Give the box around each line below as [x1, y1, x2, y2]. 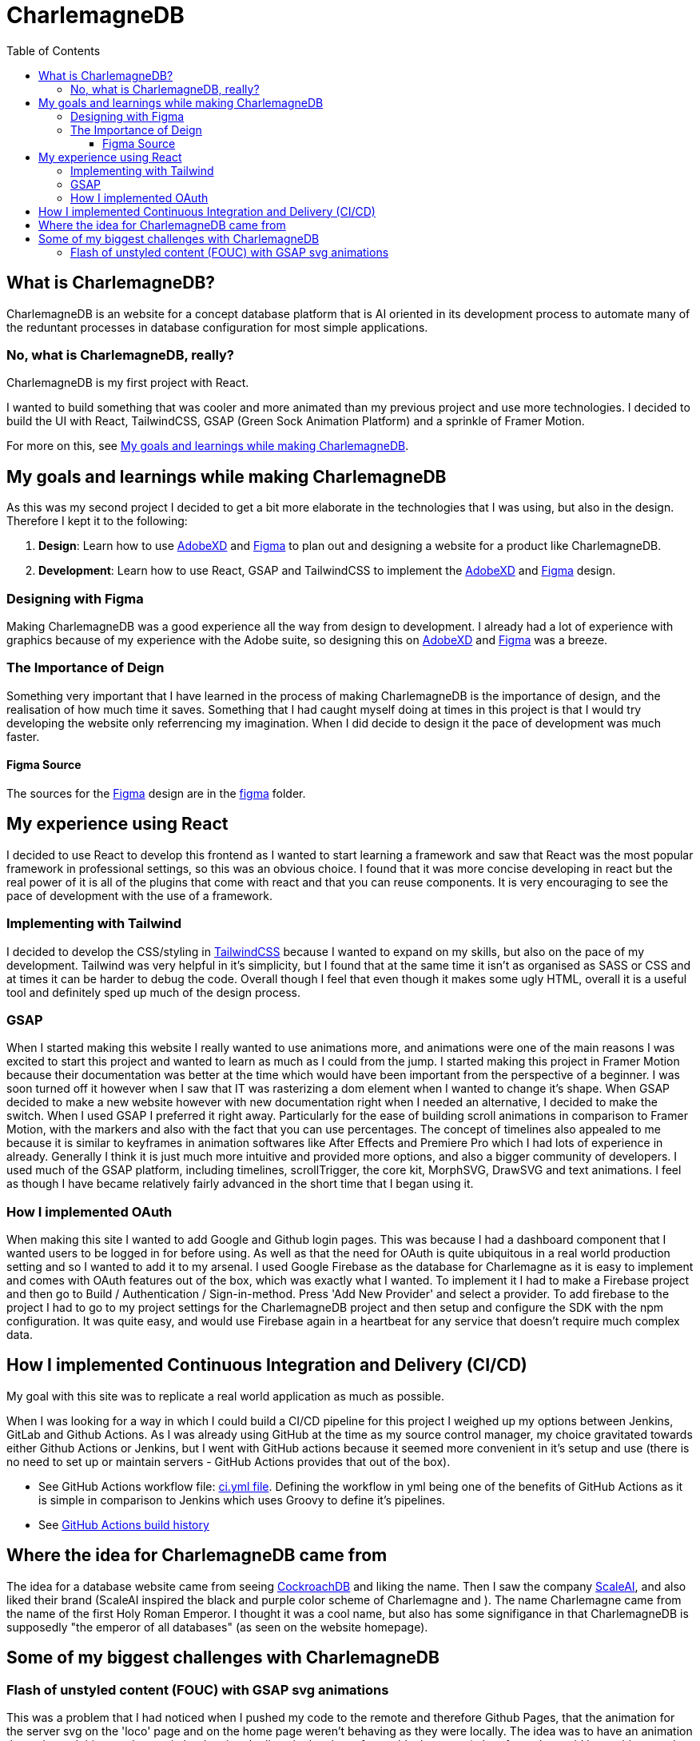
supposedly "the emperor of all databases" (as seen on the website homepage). [6, 1619, 428, 1634]
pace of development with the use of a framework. [6, 888, 272, 902]
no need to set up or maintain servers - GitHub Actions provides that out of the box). [6, 1454, 451, 1468]
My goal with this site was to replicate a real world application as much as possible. [6, 1388, 444, 1403]
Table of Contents [6, 43, 101, 58]
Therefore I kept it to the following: [6, 514, 188, 528]
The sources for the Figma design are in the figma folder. [6, 786, 306, 800]
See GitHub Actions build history [38, 1517, 209, 1532]
